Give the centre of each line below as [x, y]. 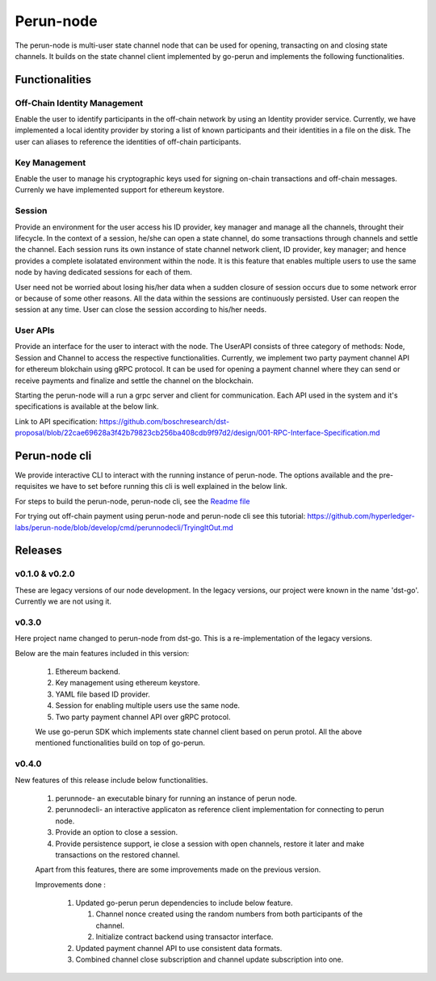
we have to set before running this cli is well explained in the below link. [168, 486]
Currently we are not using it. [63, 601]
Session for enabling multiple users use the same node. [148, 705]
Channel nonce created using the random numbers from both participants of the [229, 914]
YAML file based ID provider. [103, 694]
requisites [31, 486]
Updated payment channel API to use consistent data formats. [179, 948]
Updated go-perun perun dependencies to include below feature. [184, 903]
